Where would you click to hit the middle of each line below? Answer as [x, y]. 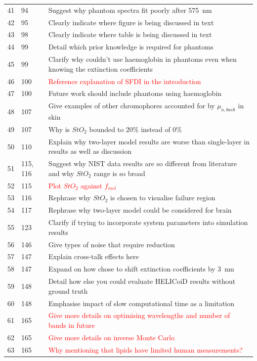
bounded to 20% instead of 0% [136, 129]
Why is [59, 129]
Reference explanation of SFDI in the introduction [125, 81]
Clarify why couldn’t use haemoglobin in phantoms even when [142, 59]
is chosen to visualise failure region [163, 198]
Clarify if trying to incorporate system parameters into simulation [148, 222]
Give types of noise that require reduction [111, 244]
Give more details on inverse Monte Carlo [111, 337]
